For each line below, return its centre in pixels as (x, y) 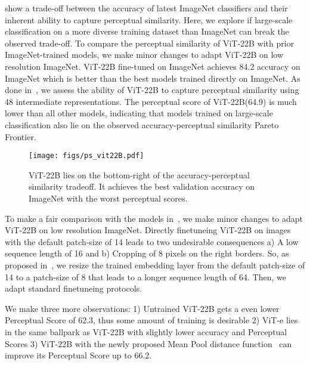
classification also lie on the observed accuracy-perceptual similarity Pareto (142, 124)
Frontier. (21, 136)
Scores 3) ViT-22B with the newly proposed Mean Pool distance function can (148, 343)
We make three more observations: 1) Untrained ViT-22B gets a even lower (142, 308)
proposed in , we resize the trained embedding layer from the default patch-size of (155, 265)
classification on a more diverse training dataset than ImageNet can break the (147, 31)
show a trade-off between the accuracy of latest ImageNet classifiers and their (146, 8)
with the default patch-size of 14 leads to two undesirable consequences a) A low (152, 241)
